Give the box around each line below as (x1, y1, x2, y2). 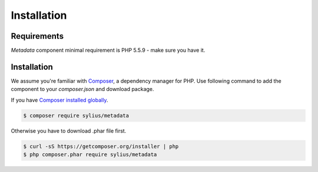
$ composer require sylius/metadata (23, 112, 130, 119)
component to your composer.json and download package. (11, 86, 154, 93)
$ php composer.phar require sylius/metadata (23, 151, 157, 158)
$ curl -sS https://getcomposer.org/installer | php (23, 143, 179, 150)
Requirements (11, 31, 64, 41)
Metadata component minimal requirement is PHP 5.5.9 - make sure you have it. (11, 47, 206, 54)
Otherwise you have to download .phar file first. (11, 127, 127, 134)
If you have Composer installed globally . (11, 96, 108, 103)
